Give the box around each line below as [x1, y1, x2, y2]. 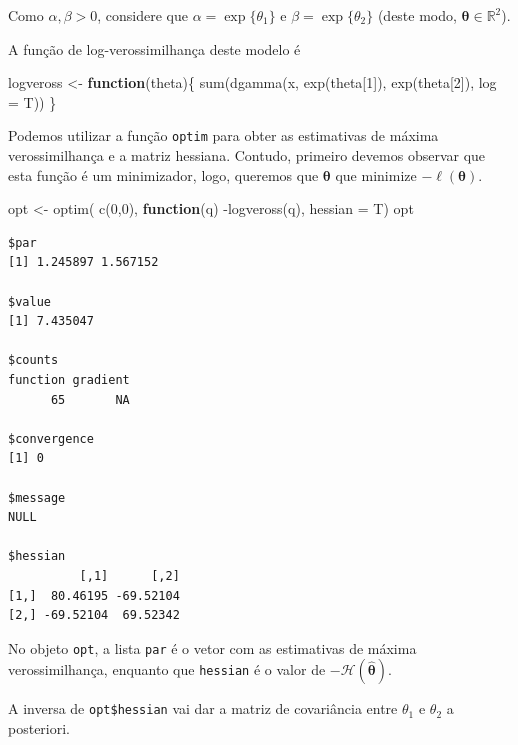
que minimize [335, 164, 417, 185]
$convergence [8, 431, 94, 446]
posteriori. [8, 718, 71, 738]
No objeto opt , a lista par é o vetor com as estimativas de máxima [8, 637, 417, 658]
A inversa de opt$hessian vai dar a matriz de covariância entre [8, 698, 398, 719]
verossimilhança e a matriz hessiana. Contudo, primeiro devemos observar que [8, 145, 486, 166]
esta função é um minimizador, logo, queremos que [8, 164, 319, 185]
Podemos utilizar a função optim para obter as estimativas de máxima [8, 125, 439, 146]
